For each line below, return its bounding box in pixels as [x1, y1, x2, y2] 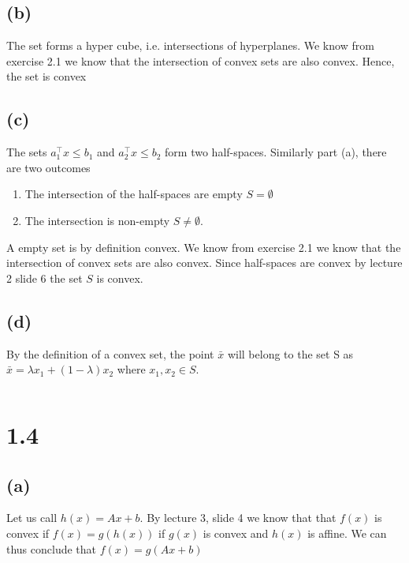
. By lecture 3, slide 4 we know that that [139, 509, 336, 526]
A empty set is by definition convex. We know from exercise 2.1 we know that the [6, 238, 401, 255]
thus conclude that [6, 540, 97, 557]
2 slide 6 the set [6, 269, 83, 286]
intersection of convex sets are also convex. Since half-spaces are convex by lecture [6, 254, 403, 271]
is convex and [203, 524, 269, 541]
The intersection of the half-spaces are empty [24, 186, 243, 202]
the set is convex [6, 68, 87, 84]
